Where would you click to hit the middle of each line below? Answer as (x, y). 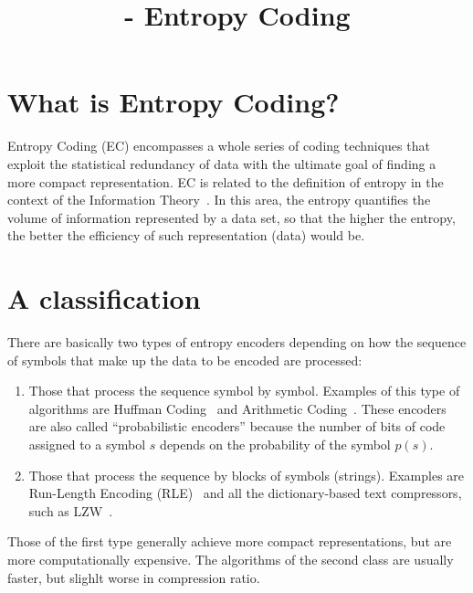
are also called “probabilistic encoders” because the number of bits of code (237, 426)
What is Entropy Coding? (173, 102)
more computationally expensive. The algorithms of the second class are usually (231, 559)
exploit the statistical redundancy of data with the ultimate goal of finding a (222, 163)
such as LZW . (71, 510)
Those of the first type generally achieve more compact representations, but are (230, 541)
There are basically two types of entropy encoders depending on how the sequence (237, 342)
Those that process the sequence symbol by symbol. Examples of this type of (244, 391)
